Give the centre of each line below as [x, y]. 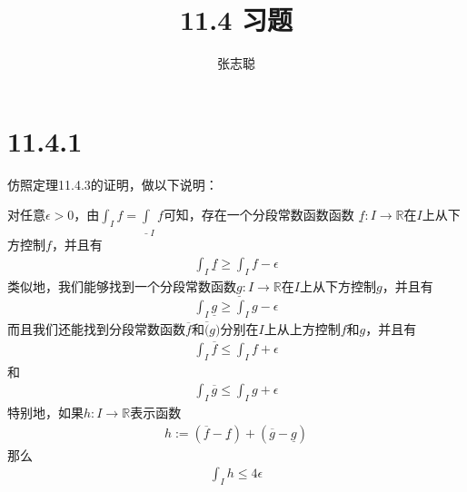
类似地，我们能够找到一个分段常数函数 [122, 285]
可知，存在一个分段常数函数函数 [258, 215]
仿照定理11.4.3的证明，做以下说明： [113, 184]
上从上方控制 [302, 328]
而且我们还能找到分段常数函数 [96, 328]
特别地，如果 [45, 412]
